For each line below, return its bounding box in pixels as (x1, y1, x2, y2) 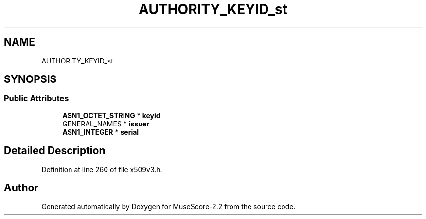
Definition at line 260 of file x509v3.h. (41, 165, 162, 173)
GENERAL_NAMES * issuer (62, 119, 150, 128)
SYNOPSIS (4, 73, 57, 86)
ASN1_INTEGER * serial (62, 127, 139, 136)
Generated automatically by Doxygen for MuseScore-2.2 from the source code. (41, 202, 296, 211)
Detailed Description (4, 144, 106, 157)
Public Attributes (4, 94, 69, 104)
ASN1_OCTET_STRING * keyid (62, 111, 160, 120)
